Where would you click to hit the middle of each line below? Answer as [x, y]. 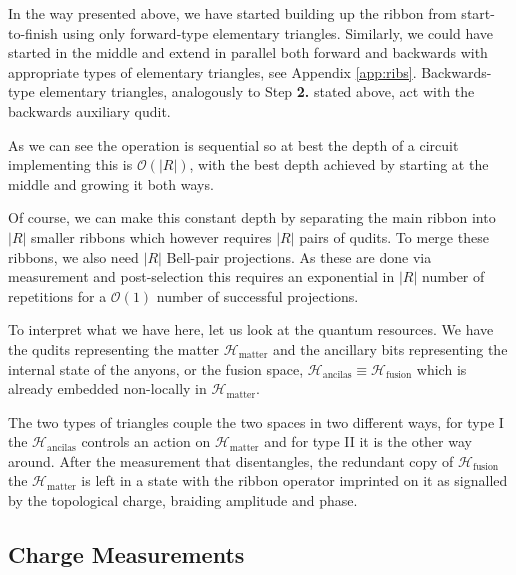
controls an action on [146, 441]
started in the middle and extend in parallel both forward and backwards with [248, 52]
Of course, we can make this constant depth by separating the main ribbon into [252, 217]
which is [441, 368]
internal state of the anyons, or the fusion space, [156, 368]
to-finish [33, 32]
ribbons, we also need [73, 256]
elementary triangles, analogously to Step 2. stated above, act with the [257, 91]
